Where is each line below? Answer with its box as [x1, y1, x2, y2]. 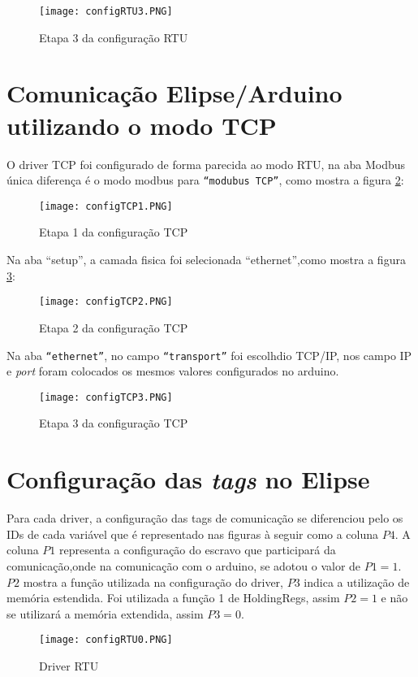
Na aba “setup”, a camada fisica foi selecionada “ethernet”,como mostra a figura [6, 251, 406, 268]
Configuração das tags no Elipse [6, 462, 370, 497]
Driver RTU [39, 657, 99, 674]
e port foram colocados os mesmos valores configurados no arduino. [6, 362, 339, 380]
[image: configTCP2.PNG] [39, 296, 173, 308]
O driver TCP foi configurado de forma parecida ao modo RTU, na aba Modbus [6, 155, 406, 172]
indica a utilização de [304, 573, 410, 590]
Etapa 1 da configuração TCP [39, 223, 188, 241]
